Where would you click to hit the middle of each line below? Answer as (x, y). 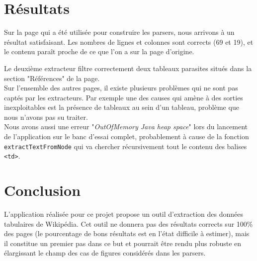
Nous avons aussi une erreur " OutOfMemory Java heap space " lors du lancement (126, 127)
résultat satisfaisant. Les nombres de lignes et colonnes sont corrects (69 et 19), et (129, 42)
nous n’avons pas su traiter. (46, 117)
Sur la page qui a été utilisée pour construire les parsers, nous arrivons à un (119, 32)
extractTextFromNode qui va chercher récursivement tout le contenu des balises (126, 146)
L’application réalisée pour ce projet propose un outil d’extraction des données (124, 214)
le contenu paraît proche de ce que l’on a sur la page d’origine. (99, 51)
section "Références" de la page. (52, 78)
